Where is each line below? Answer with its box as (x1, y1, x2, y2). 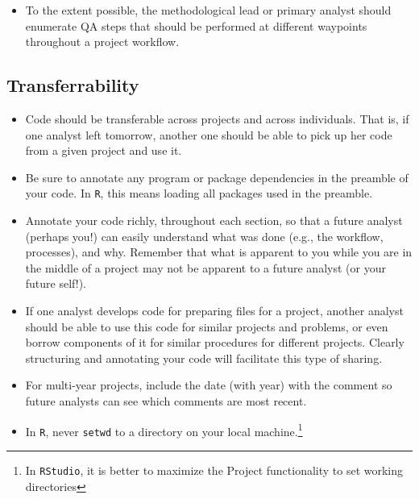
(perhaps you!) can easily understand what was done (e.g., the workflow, (25, 227, 384, 244)
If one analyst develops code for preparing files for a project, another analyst (25, 301, 404, 318)
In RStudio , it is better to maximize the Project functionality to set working (25, 461, 404, 478)
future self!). (25, 275, 86, 292)
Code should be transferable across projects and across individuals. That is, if (25, 110, 409, 127)
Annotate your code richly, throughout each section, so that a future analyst (25, 212, 403, 229)
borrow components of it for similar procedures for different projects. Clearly (25, 334, 404, 351)
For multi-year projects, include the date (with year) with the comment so (25, 376, 392, 393)
